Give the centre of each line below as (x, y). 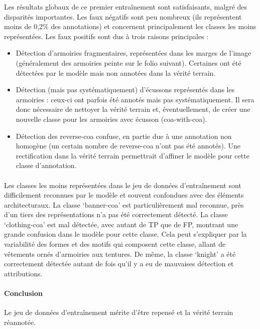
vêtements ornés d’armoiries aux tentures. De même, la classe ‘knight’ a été (120, 254)
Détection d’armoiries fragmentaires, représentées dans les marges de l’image (134, 53)
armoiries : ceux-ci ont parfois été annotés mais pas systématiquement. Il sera (135, 99)
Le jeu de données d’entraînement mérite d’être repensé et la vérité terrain (119, 312)
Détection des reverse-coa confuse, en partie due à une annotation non (124, 136)
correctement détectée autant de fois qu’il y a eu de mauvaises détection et (119, 264)
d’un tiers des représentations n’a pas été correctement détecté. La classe (116, 214)
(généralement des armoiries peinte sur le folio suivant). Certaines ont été (128, 62)
